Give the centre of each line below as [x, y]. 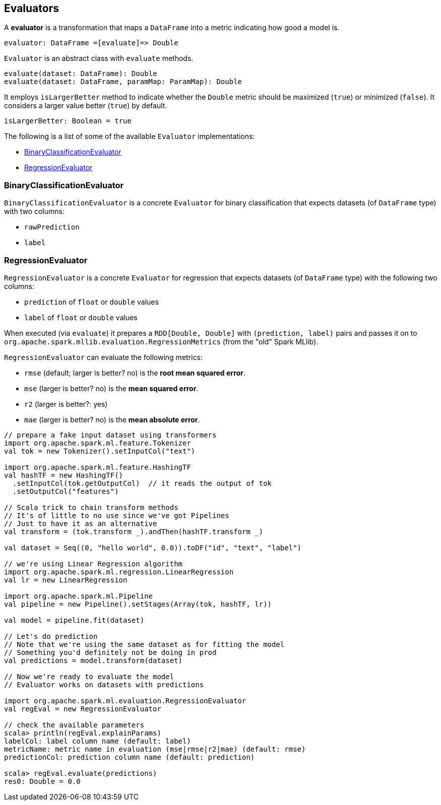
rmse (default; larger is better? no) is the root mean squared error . [135, 373]
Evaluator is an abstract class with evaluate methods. [99, 58]
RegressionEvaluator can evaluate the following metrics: [103, 357]
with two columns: [34, 211]
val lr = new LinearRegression [66, 580]
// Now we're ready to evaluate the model [89, 676]
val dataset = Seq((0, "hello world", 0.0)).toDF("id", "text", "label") [153, 547]
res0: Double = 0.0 [42, 781]
